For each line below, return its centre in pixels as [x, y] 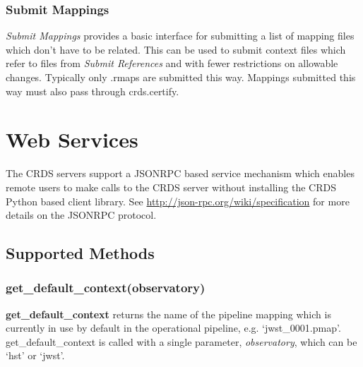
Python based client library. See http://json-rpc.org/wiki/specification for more [178, 201]
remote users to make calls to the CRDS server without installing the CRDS [171, 187]
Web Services [72, 139]
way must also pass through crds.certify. [93, 91]
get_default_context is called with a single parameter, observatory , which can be [181, 341]
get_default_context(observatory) [106, 288]
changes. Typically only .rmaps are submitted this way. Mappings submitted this [181, 77]
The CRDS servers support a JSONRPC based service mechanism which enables [180, 173]
